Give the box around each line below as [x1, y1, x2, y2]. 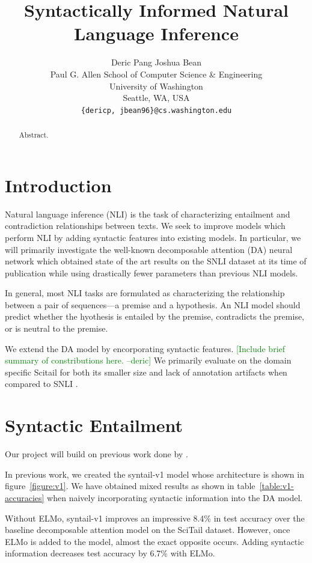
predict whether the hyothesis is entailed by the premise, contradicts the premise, [5, 310, 305, 323]
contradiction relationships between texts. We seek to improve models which [5, 219, 286, 232]
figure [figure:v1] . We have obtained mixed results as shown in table [5, 479, 255, 492]
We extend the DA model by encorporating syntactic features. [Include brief [5, 342, 286, 355]
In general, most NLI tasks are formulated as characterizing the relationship [5, 287, 285, 299]
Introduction [5, 172, 112, 197]
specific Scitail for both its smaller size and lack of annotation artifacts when [5, 365, 287, 378]
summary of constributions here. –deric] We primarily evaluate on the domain [5, 354, 292, 367]
